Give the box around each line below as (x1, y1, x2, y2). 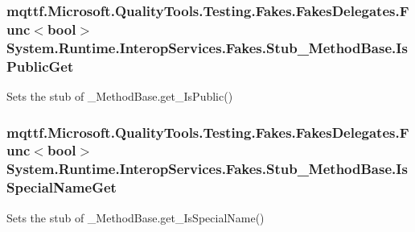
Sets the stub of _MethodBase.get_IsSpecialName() (6, 209, 265, 226)
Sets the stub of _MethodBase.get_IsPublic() (6, 87, 233, 104)
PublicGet (6, 56, 74, 76)
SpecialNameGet (6, 177, 117, 197)
